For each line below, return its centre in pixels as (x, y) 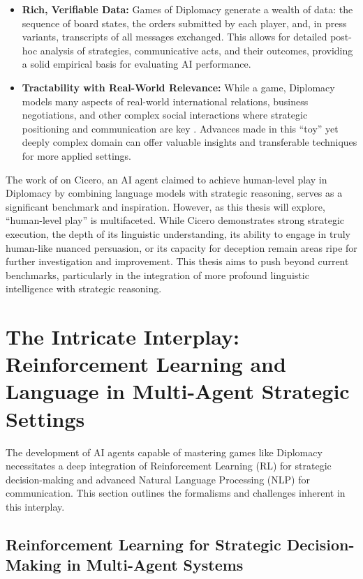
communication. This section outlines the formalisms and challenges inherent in (176, 493)
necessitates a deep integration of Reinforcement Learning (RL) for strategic (169, 466)
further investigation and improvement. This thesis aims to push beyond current (177, 261)
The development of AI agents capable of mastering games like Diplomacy (164, 452)
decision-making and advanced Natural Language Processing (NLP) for (158, 479)
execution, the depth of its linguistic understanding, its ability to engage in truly (178, 233)
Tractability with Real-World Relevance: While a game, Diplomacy (178, 87)
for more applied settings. (76, 155)
